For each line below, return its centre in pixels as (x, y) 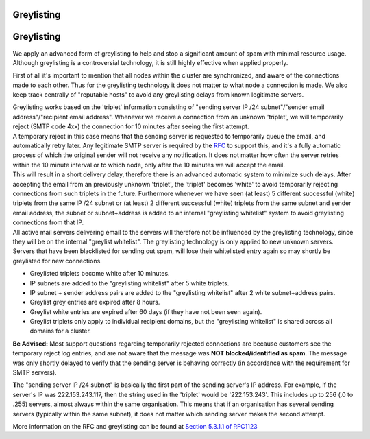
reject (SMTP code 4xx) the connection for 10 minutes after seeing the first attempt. (131, 126)
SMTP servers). (35, 372)
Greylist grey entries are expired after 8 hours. (95, 302)
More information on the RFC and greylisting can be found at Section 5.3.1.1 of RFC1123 (135, 426)
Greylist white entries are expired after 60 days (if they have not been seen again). (146, 311)
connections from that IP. (48, 222)
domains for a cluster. (61, 331)
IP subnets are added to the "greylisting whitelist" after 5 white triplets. (129, 283)
